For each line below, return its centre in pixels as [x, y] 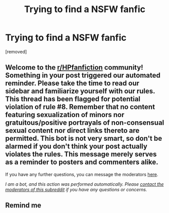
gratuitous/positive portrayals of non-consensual [85, 123]
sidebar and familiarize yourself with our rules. [80, 91]
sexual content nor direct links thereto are [72, 130]
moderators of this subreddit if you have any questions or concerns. [76, 189]
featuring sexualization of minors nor [65, 115]
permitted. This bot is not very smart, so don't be [84, 139]
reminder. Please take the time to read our [72, 84]
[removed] [16, 51]
